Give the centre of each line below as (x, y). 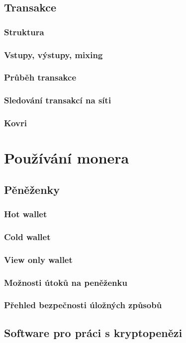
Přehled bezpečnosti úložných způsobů (83, 305)
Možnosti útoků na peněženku (66, 282)
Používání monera (67, 158)
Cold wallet (27, 236)
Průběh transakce (40, 77)
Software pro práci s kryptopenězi (93, 332)
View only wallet (38, 259)
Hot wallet (26, 214)
